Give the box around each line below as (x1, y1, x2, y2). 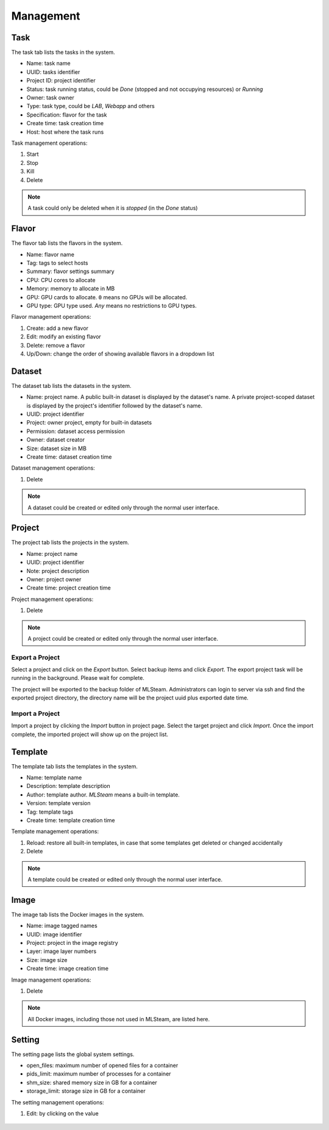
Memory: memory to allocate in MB (26, 285, 115, 293)
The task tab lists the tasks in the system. (11, 49, 115, 56)
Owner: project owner (26, 575, 82, 583)
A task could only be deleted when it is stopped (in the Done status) (27, 205, 198, 212)
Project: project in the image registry (26, 939, 118, 947)
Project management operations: (11, 596, 94, 603)
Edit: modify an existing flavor (26, 333, 102, 340)
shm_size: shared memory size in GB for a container (26, 1079, 158, 1086)
